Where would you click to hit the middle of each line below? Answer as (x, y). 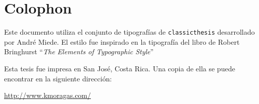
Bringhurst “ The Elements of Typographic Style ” (79, 51)
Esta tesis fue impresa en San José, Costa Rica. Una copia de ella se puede (120, 68)
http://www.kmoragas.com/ (48, 95)
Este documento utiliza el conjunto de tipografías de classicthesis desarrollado (129, 32)
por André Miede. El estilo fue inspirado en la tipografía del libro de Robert (122, 41)
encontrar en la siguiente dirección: (58, 78)
